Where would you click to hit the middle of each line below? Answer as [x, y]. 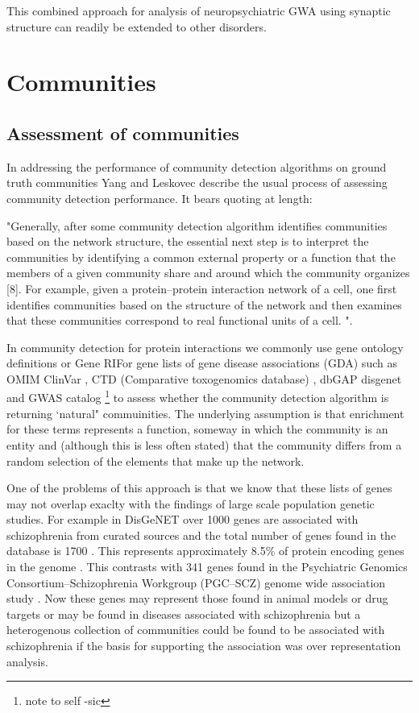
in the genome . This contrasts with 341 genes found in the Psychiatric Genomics [207, 567]
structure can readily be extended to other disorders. [137, 26]
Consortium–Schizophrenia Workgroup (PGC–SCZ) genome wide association [196, 582]
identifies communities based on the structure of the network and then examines [204, 304]
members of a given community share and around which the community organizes [208, 273]
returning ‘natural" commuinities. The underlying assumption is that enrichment [205, 413]
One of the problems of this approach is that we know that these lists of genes [199, 488]
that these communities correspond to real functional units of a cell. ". [180, 320]
